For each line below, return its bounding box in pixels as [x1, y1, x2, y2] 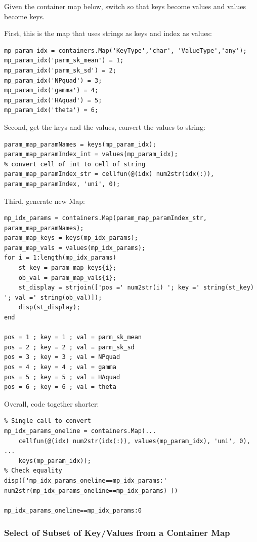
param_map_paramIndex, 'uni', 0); [4, 180, 120, 188]
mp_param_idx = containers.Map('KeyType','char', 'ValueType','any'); [4, 47, 247, 54]
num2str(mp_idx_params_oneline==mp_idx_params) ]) [4, 487, 178, 494]
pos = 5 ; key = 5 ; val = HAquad [4, 373, 120, 381]
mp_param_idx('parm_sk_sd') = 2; [4, 66, 116, 74]
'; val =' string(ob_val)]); [4, 294, 102, 301]
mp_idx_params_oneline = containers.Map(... [4, 427, 156, 435]
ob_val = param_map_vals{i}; [18, 274, 116, 281]
